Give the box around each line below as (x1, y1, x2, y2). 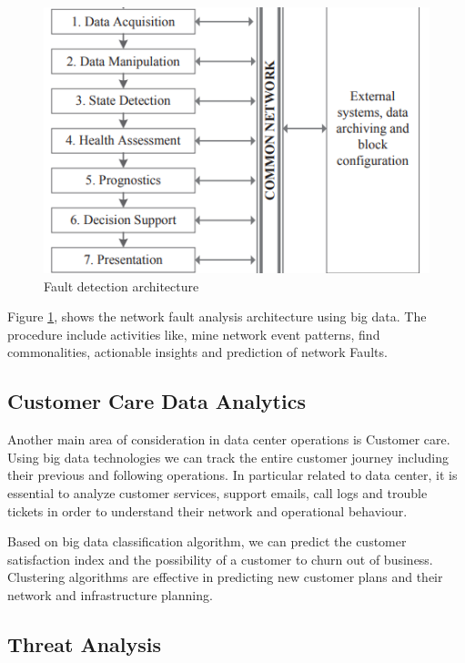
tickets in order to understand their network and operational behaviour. (7, 501, 408, 520)
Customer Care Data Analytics (7, 387, 306, 415)
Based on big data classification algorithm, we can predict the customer (7, 532, 407, 551)
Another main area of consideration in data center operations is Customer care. (7, 430, 450, 449)
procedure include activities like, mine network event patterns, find (7, 324, 380, 343)
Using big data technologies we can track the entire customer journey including (7, 447, 449, 466)
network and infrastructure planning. (7, 585, 213, 604)
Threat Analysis (7, 629, 162, 658)
